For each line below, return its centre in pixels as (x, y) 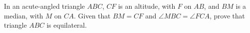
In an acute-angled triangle (45, 6)
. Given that (92, 15)
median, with (24, 15)
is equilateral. (67, 25)
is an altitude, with (147, 6)
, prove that (227, 15)
